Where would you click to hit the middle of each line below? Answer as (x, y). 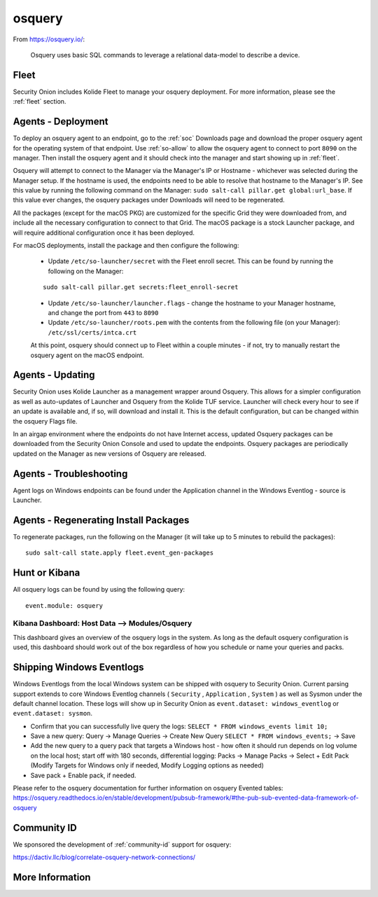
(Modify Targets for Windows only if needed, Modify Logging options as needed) (147, 765)
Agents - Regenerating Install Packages (101, 520)
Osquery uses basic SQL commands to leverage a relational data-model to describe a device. (165, 55)
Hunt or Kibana (47, 573)
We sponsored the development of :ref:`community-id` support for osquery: (122, 844)
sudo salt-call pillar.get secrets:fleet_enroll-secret (141, 287)
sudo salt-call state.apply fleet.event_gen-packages (119, 553)
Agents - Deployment (61, 121)
